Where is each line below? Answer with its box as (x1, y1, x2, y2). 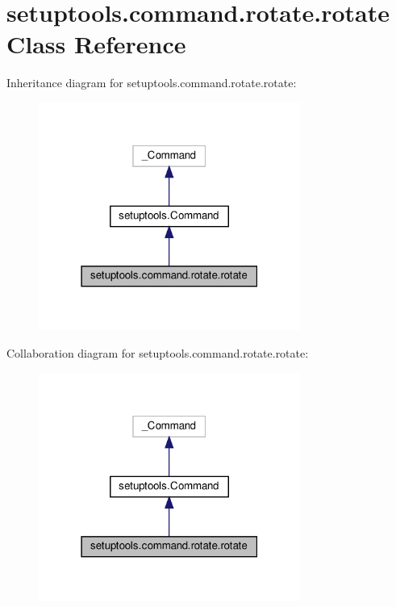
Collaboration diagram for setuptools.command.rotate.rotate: (6, 344, 309, 361)
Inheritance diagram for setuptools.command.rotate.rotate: (6, 74, 297, 91)
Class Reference (6, 27, 186, 61)
